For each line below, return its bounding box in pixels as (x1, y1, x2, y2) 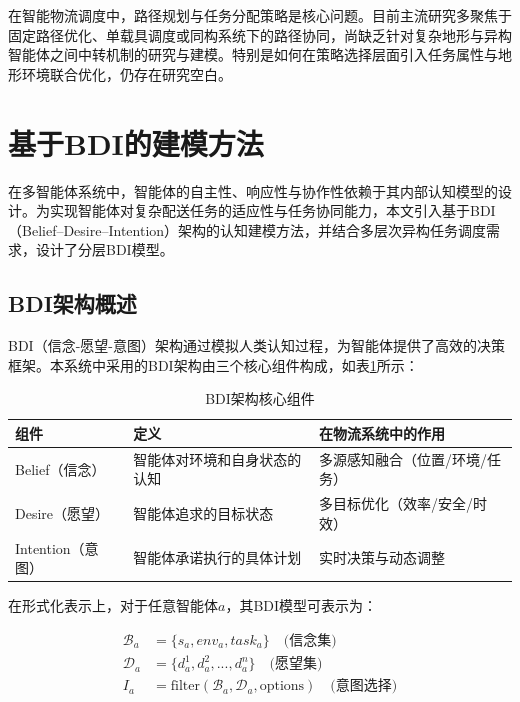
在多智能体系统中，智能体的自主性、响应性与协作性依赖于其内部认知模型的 (8, 180, 498, 201)
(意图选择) (330, 679, 398, 694)
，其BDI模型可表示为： (225, 595, 378, 616)
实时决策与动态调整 (319, 547, 446, 568)
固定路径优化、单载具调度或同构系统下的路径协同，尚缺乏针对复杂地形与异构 (8, 24, 512, 45)
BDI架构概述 (8, 288, 137, 319)
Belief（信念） (15, 458, 106, 479)
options (259, 679, 305, 694)
